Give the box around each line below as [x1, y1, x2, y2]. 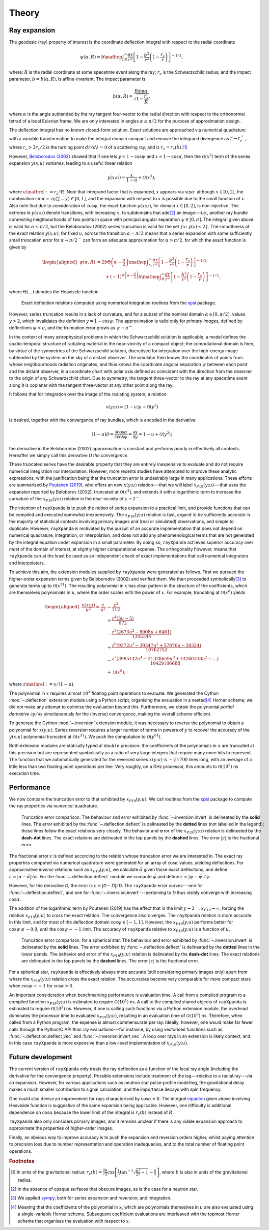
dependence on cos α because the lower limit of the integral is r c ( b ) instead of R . [9, 1109, 174, 1116]
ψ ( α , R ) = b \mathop [80, 54, 123, 60]
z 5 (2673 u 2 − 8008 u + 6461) [111, 628, 172, 635]
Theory [9, 7, 40, 18]
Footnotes [9, 1158, 35, 1165]
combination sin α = [9, 196, 50, 202]
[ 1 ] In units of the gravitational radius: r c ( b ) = [10, 1169, 102, 1176]
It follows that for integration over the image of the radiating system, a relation [9, 391, 167, 397]
